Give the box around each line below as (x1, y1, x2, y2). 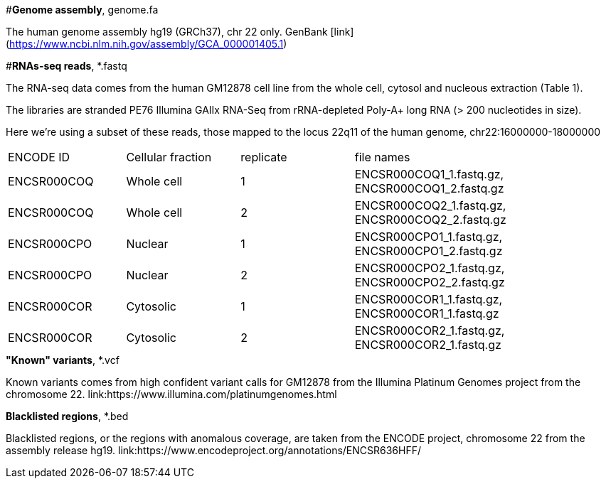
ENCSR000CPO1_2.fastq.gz (354, 244, 503, 258)
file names (354, 150, 410, 164)
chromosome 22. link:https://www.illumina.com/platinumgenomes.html (6, 388, 337, 400)
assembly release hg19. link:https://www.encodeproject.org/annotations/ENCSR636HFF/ (6, 444, 422, 456)
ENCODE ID (8, 150, 70, 164)
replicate (240, 150, 287, 164)
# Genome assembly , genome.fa (6, 4, 159, 16)
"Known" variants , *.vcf (6, 354, 119, 366)
